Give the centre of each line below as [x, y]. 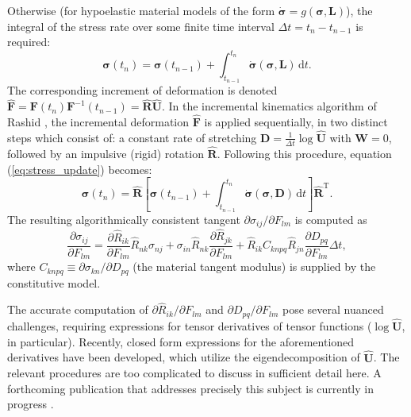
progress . [31, 404]
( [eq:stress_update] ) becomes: [80, 169]
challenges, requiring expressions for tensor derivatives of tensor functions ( [190, 326]
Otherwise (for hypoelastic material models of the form [141, 10]
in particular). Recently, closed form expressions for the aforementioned [181, 341]
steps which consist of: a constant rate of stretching [132, 137]
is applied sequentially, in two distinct [296, 122]
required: [29, 42]
